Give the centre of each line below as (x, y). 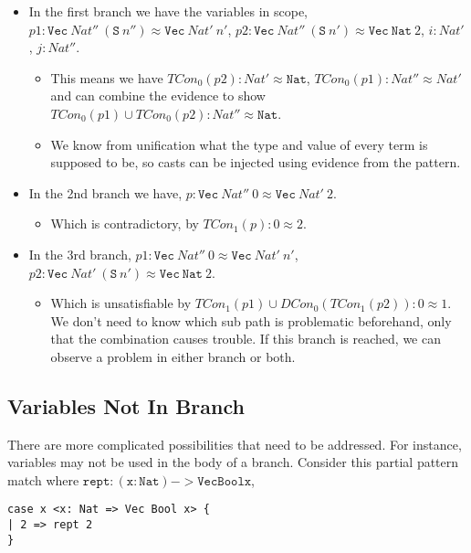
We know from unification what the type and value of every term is (239, 144)
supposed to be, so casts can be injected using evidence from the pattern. (256, 162)
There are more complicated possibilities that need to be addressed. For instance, (235, 444)
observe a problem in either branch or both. (173, 356)
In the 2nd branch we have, (105, 192)
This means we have (107, 77)
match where (43, 479)
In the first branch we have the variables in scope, (168, 11)
